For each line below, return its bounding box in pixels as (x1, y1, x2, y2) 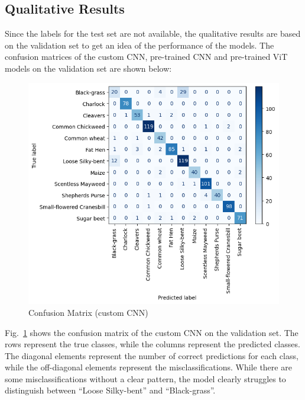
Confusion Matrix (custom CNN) (28, 306, 148, 318)
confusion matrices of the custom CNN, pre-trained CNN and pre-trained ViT (5, 50, 288, 63)
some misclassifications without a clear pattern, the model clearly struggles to (5, 372, 286, 385)
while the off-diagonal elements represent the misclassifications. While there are (5, 361, 292, 373)
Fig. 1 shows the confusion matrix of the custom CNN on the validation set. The (5, 326, 298, 338)
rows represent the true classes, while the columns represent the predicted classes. (5, 338, 300, 350)
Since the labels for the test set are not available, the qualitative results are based (5, 27, 301, 40)
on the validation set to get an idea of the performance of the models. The (5, 39, 274, 51)
